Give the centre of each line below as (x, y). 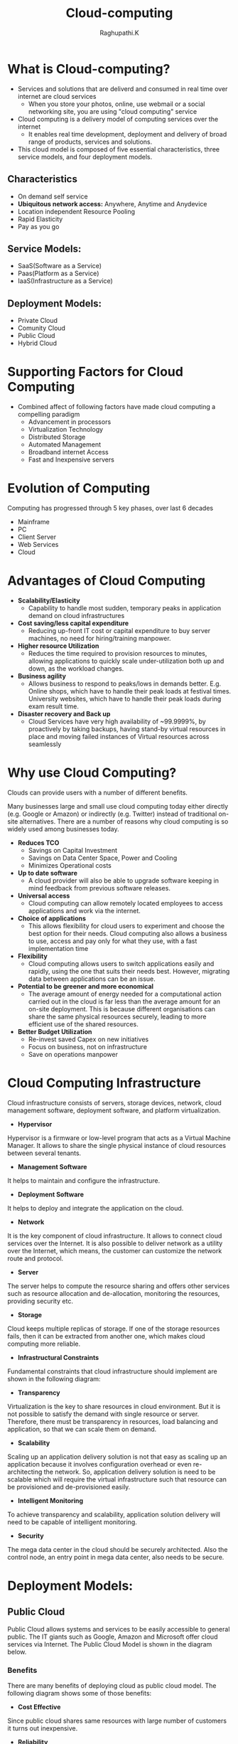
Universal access (44, 895)
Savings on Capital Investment (72, 850)
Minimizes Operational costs (70, 865)
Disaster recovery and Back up (64, 713)
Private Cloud (38, 321)
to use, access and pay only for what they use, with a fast (113, 941)
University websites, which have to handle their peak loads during (125, 698)
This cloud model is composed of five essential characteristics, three (119, 149)
